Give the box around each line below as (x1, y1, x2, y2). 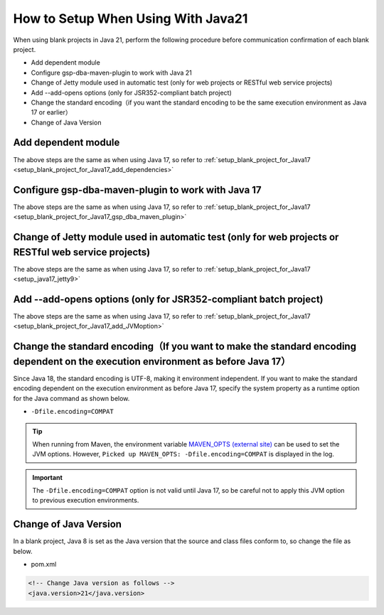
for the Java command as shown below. (13, 394, 130, 402)
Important (32, 473, 63, 481)
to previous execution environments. (32, 496, 139, 505)
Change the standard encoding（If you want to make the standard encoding (13, 341, 357, 353)
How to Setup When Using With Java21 (13, 11, 248, 26)
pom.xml (31, 560, 57, 569)
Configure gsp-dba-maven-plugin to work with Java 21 (31, 68, 192, 77)
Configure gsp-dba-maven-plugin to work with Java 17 (13, 183, 262, 196)
